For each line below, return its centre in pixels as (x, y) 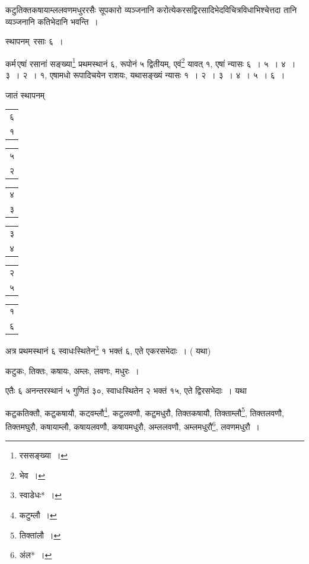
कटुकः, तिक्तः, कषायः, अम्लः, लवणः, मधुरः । (72, 370)
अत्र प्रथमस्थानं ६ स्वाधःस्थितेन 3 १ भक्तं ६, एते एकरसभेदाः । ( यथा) (108, 350)
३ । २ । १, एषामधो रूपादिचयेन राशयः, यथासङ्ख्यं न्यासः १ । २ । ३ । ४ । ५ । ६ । (145, 75)
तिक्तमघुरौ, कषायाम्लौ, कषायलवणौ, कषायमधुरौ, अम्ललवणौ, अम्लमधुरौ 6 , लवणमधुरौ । (133, 426)
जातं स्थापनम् (25, 95)
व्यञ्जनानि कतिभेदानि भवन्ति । (52, 21)
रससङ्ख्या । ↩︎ (44, 455)
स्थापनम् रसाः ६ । (34, 41)
